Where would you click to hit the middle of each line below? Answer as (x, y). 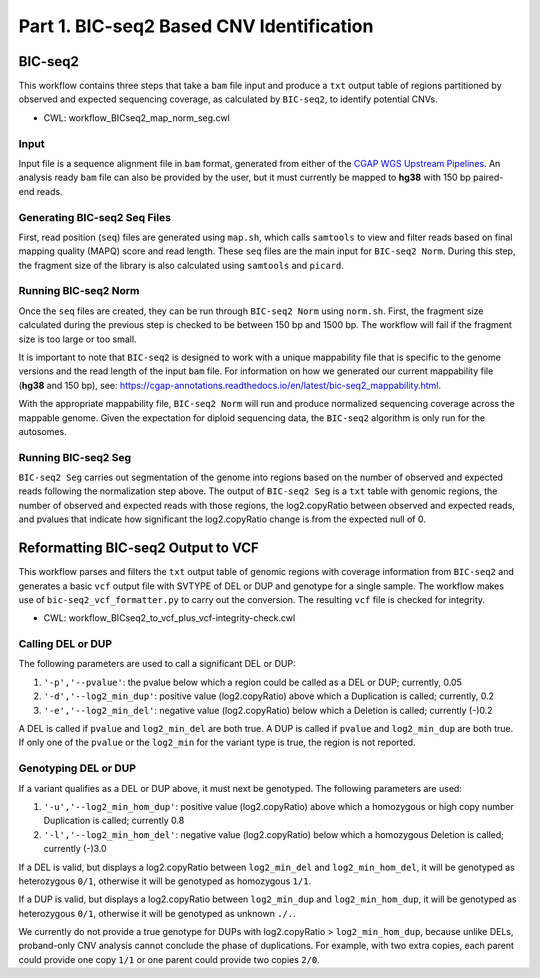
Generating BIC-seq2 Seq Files (95, 217)
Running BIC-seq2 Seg (75, 457)
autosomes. (42, 431)
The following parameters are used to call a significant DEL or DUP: (157, 664)
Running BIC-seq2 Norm (79, 291)
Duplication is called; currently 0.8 (114, 821)
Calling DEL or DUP (65, 644)
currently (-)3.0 (75, 849)
